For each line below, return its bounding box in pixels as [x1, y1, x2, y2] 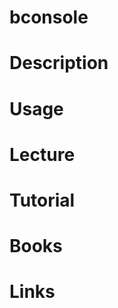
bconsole [9, 6, 89, 29]
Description [9, 52, 109, 75]
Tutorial [9, 189, 76, 211]
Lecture [9, 143, 76, 166]
